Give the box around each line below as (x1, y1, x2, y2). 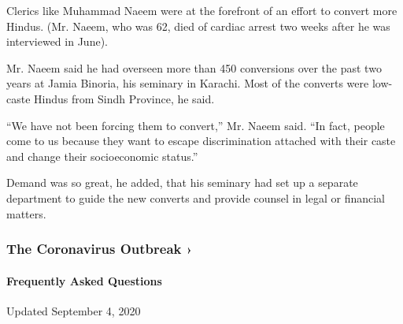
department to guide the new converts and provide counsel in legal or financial (6, 189, 385, 206)
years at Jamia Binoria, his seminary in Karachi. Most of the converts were (6, 75, 369, 91)
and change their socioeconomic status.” (6, 147, 198, 164)
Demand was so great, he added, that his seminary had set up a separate (6, 174, 358, 191)
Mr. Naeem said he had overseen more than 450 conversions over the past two (6, 59, 382, 76)
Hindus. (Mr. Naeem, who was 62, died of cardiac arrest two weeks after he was (6, 17, 390, 34)
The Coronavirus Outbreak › (6, 239, 193, 259)
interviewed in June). (6, 33, 108, 50)
